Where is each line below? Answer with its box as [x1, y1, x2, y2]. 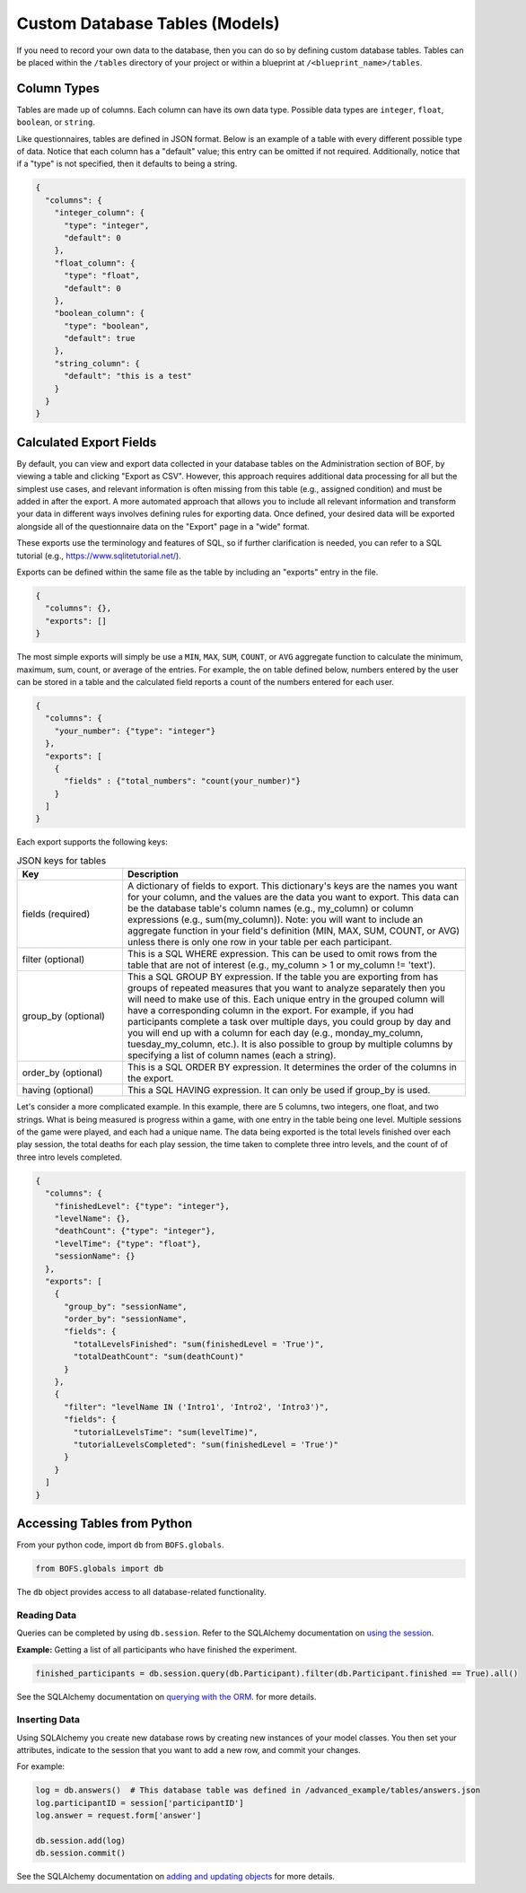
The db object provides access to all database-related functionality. [16, 1587, 267, 1597]
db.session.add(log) [35, 1836, 126, 1845]
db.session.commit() [35, 1848, 126, 1858]
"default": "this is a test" [64, 371, 192, 381]
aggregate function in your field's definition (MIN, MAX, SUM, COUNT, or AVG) [127, 925, 460, 937]
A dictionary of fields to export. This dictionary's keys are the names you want [127, 880, 458, 892]
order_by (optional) [22, 1066, 103, 1079]
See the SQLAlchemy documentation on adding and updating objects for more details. [16, 1871, 336, 1882]
